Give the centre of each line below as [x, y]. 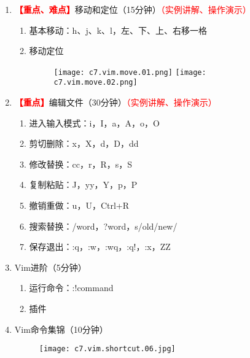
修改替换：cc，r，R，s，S [81, 164]
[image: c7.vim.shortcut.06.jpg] [107, 349]
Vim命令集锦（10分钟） [61, 329]
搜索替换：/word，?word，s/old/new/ [103, 226]
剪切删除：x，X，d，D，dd [84, 143]
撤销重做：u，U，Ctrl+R [79, 205]
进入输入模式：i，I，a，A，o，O [94, 123]
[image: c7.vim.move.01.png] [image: [130, 72]
